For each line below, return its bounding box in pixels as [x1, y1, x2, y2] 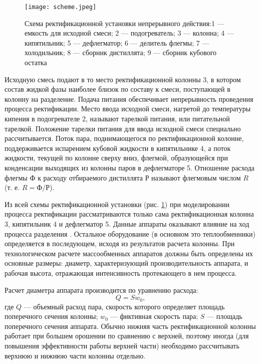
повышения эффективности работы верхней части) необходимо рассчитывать [5, 340, 239, 350]
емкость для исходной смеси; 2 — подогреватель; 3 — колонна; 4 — [25, 28, 234, 38]
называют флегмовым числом [151, 172, 241, 183]
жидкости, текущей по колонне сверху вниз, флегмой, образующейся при [5, 152, 228, 163]
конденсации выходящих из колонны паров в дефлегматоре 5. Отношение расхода [5, 162, 254, 172]
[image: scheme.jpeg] [25, 4, 97, 11]
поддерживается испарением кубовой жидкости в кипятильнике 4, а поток [5, 142, 231, 153]
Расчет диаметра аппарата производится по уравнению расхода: [5, 284, 198, 295]
